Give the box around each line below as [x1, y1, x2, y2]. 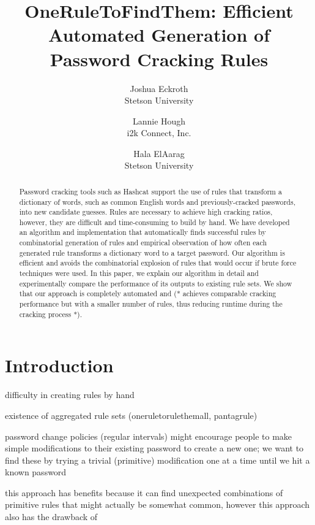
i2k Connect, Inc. [127, 126, 191, 139]
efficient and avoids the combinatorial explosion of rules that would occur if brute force [19, 258, 297, 268]
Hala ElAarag [133, 147, 185, 159]
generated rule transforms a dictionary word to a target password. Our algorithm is [19, 247, 285, 258]
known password [5, 466, 67, 478]
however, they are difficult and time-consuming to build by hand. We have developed [19, 217, 290, 227]
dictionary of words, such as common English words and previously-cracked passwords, [19, 196, 295, 207]
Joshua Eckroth [130, 82, 188, 94]
